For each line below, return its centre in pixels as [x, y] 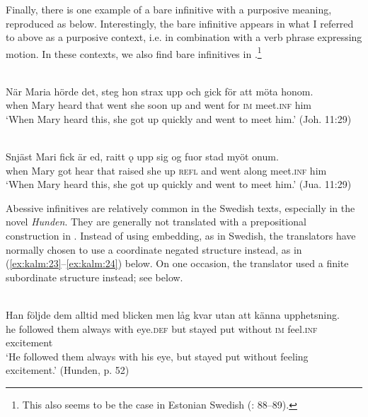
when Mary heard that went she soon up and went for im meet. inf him [159, 105]
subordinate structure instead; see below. [94, 277]
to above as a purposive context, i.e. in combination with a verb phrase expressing [184, 37]
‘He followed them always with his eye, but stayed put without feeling [157, 356]
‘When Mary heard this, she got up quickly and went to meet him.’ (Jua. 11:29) [179, 184]
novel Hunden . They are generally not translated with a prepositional [156, 222]
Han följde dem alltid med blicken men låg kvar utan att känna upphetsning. [173, 314]
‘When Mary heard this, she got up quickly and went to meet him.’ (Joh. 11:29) [179, 118]
